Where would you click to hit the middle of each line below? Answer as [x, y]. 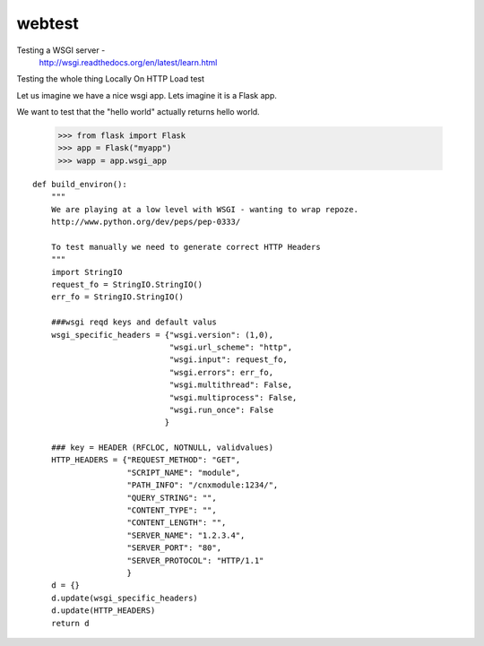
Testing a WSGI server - [61, 50]
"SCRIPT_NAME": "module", [184, 472]
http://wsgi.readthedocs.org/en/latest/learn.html [128, 62]
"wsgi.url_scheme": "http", [231, 347]
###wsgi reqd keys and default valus [134, 322]
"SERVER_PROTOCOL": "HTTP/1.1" [195, 560]
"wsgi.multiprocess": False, [233, 397]
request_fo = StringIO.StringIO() [127, 284]
